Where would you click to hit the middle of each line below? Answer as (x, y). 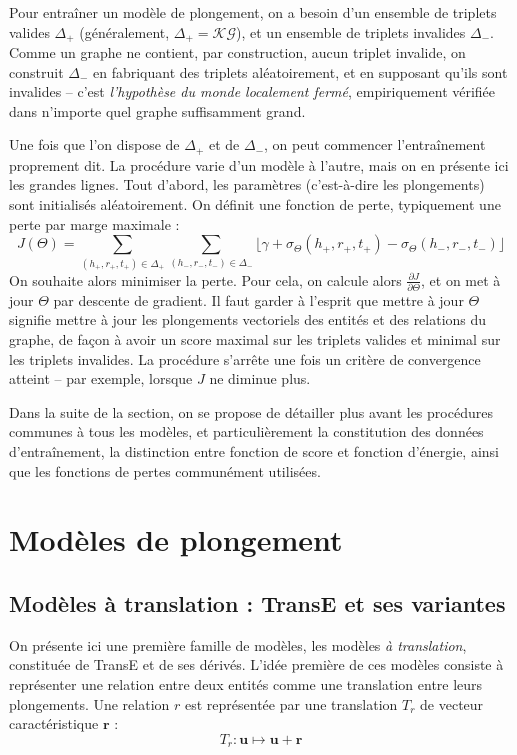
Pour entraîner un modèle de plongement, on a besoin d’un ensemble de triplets (253, 12)
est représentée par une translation (291, 703)
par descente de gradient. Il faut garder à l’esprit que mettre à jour (258, 299)
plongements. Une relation (89, 703)
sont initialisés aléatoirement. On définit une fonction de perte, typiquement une (255, 204)
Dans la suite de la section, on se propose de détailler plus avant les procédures (251, 411)
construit (36, 71)
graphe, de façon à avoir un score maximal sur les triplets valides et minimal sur (255, 339)
